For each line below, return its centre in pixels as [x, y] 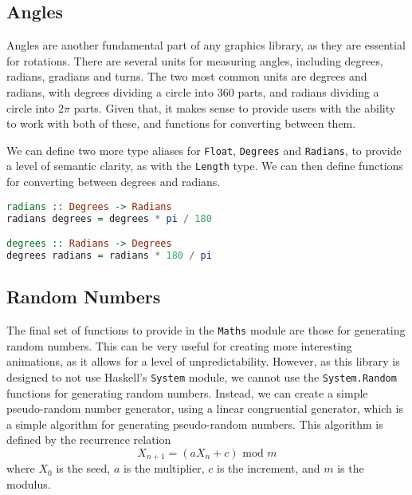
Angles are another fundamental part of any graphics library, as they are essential [206, 45]
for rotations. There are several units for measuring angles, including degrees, [195, 60]
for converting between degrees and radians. [114, 182]
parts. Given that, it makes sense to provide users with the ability [235, 107]
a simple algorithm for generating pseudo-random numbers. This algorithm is [195, 424]
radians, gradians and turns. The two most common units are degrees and [187, 76]
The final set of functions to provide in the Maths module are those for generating [206, 330]
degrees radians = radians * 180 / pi [109, 255]
